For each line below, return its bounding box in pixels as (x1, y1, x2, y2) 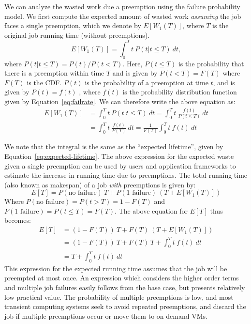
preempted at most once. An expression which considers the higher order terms (4, 273, 239, 283)
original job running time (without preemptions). (4, 30, 150, 40)
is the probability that (178, 58, 244, 68)
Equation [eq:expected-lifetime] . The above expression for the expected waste (4, 151, 234, 161)
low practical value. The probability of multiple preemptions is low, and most (4, 292, 234, 302)
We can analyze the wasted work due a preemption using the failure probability (4, 1, 240, 11)
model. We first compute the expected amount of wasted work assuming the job (4, 11, 241, 21)
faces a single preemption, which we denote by (4, 20, 141, 31)
